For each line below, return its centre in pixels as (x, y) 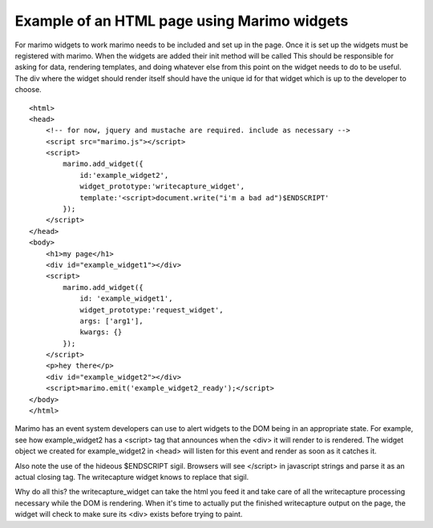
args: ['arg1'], (111, 321)
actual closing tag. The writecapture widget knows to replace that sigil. (132, 477)
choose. (28, 90)
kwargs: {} (101, 332)
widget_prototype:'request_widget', (152, 310)
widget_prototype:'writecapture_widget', (162, 187)
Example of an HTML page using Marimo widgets (182, 21)
